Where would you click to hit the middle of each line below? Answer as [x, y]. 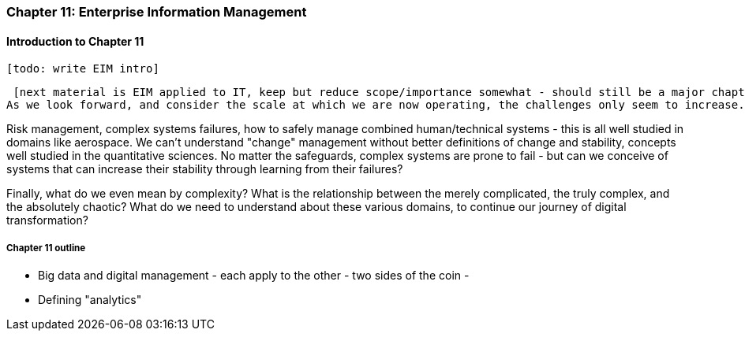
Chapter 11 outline [46, 248]
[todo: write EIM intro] [83, 69]
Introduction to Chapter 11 [75, 41]
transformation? [47, 220]
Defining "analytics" [90, 300]
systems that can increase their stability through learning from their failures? [205, 169]
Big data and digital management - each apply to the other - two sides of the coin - [254, 275]
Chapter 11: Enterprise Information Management [157, 12]
